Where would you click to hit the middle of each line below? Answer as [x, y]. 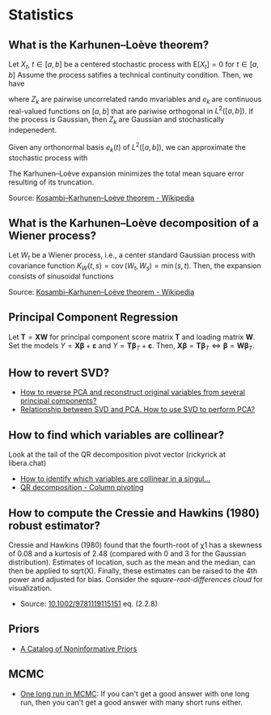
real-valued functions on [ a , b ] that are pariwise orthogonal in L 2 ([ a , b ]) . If [131, 110]
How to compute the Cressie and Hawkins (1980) [134, 513]
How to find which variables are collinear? [116, 435]
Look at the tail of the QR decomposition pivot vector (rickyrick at [117, 454]
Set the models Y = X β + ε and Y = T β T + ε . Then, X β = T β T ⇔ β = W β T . [131, 346]
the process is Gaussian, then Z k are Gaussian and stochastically [116, 121]
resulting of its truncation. [51, 182]
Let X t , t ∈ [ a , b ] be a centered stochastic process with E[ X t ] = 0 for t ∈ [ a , [133, 65]
